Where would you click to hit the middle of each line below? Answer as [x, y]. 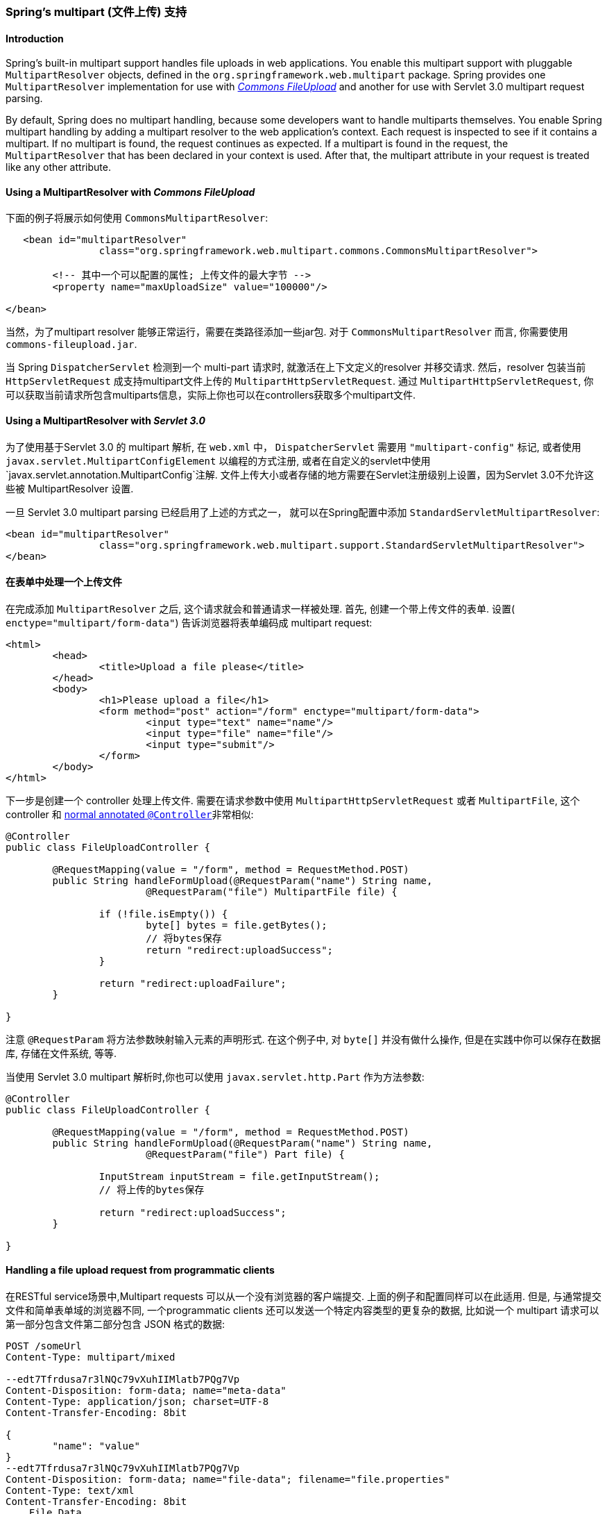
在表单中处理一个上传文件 [64, 582]
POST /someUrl [44, 1346]
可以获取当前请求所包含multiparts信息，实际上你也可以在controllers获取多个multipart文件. [211, 395]
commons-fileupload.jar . [71, 344]
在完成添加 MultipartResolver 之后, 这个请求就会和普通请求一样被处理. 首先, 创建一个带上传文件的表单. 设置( [260, 608]
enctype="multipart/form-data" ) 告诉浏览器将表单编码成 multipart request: [189, 622]
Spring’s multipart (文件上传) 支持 [96, 12]
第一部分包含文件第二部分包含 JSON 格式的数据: [116, 1324]
